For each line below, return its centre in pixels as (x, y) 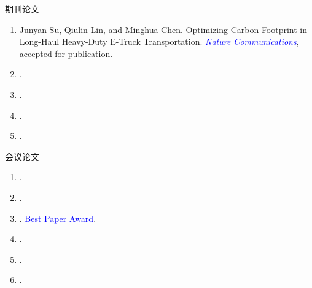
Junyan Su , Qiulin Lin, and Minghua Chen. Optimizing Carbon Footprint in (163, 29)
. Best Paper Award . (58, 218)
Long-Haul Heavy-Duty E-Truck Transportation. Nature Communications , (159, 41)
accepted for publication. (66, 53)
